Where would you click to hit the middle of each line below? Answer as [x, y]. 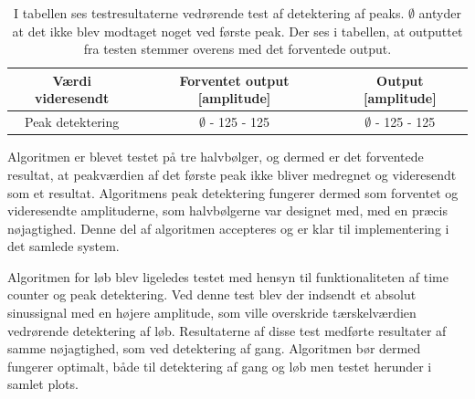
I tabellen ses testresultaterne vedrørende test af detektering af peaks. [209, 13]
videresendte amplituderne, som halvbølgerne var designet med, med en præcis [227, 210]
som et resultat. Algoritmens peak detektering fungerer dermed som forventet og [233, 192]
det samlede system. [63, 246]
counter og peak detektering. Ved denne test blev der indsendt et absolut [212, 294]
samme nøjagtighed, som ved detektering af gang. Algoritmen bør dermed [214, 348]
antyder [440, 13]
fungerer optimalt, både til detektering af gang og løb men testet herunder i [220, 366]
